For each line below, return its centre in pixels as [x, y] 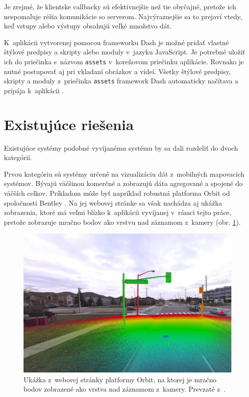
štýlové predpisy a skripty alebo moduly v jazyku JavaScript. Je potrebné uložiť [124, 52]
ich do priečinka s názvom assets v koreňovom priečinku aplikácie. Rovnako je [124, 61]
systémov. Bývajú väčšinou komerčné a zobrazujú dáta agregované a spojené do [124, 183]
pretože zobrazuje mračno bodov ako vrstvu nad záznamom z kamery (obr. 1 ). [122, 222]
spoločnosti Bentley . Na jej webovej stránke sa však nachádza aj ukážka [113, 202]
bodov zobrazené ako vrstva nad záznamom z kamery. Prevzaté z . [124, 389]
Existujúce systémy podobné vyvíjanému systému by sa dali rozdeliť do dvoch [121, 147]
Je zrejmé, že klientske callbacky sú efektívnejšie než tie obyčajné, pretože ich [120, 6]
